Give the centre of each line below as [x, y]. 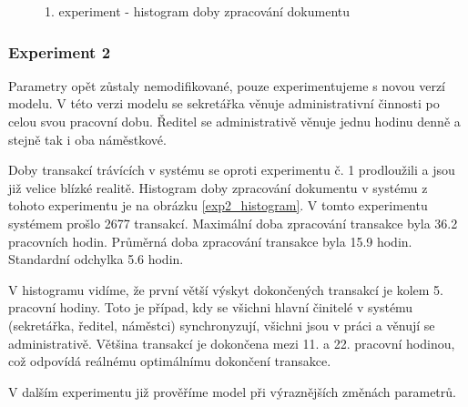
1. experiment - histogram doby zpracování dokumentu [198, 11]
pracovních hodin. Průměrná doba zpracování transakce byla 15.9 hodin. [210, 241]
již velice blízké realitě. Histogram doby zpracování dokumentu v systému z [218, 187]
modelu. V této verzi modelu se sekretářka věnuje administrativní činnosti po [224, 103]
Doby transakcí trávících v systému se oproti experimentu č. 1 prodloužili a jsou [232, 170]
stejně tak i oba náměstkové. [87, 139]
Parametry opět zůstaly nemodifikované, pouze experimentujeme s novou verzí [227, 85]
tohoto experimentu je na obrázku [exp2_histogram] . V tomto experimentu [218, 205]
